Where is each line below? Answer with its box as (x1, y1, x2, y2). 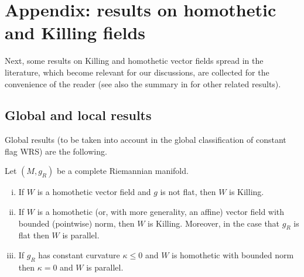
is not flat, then (160, 186, 216, 198)
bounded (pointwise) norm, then (18, 217, 135, 229)
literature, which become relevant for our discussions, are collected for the (5, 66, 269, 78)
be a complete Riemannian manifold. (56, 165, 189, 177)
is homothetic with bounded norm (172, 249, 294, 261)
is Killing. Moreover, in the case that (148, 217, 280, 229)
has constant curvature (38, 249, 120, 261)
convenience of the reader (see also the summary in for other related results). (5, 77, 281, 90)
